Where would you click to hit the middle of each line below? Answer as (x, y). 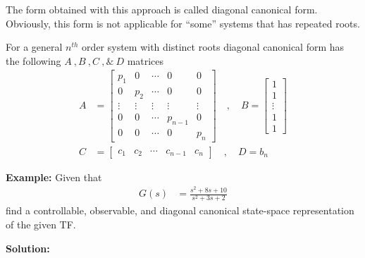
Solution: (28, 248)
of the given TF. (41, 224)
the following (33, 60)
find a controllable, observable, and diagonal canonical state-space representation (180, 210)
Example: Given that (54, 177)
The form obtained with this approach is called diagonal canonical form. (162, 9)
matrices (146, 60)
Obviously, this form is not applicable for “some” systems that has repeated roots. (183, 23)
